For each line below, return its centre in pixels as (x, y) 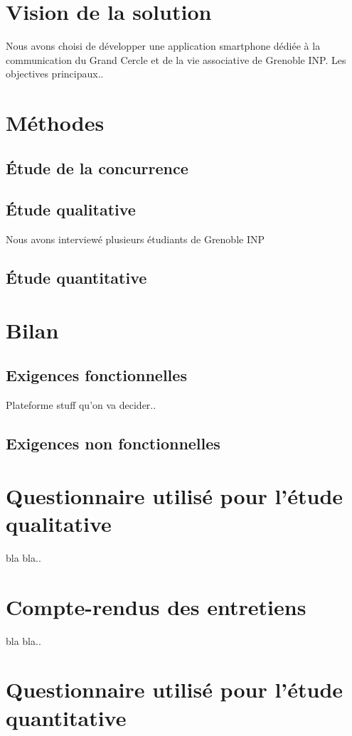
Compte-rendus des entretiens (156, 606)
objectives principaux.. (55, 74)
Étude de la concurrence (97, 167)
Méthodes (55, 123)
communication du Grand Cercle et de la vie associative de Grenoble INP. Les (176, 59)
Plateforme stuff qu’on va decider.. (81, 405)
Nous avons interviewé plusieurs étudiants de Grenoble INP (135, 239)
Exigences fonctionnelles (96, 375)
